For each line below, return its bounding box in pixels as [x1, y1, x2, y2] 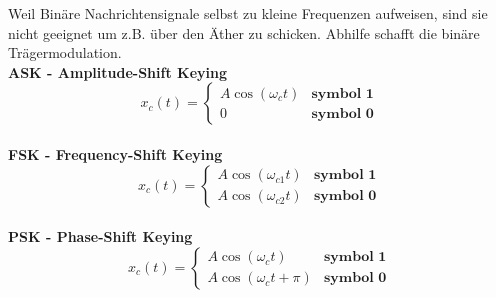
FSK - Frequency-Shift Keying [8, 143, 223, 164]
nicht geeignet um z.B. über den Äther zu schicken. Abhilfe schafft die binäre [8, 22, 480, 43]
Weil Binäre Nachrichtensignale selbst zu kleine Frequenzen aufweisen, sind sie [8, 3, 488, 23]
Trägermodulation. [8, 42, 122, 63]
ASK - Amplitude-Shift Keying [8, 61, 228, 82]
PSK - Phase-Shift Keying [8, 226, 193, 247]
